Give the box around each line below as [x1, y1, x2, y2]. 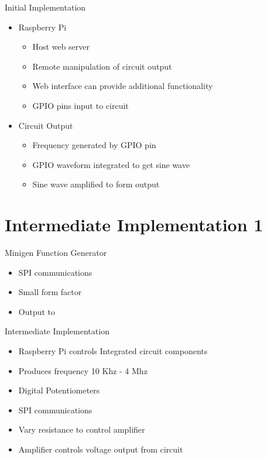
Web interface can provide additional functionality [32, 80, 213, 92]
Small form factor [18, 286, 82, 298]
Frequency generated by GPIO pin [32, 139, 156, 151]
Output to [18, 305, 56, 317]
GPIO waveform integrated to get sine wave [32, 158, 190, 170]
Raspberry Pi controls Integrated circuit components [18, 345, 208, 357]
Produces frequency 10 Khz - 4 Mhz [18, 364, 148, 376]
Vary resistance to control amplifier [18, 423, 145, 436]
